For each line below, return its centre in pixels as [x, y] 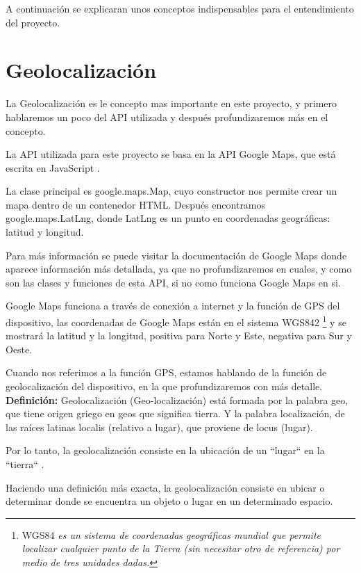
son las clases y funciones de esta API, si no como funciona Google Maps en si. [173, 282]
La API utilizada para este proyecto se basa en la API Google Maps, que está [171, 154]
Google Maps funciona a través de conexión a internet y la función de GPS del [173, 306]
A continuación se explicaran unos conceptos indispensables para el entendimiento [180, 8]
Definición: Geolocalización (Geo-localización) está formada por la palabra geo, [177, 400]
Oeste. [19, 349]
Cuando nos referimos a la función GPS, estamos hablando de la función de [166, 372]
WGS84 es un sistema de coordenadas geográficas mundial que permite [171, 534]
